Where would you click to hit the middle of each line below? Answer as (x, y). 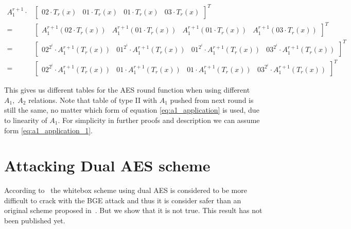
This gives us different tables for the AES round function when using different (127, 90)
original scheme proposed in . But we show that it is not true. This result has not (133, 210)
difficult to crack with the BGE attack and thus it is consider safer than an (123, 200)
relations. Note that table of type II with (93, 100)
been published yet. (35, 220)
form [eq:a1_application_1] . (48, 130)
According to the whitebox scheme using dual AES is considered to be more (126, 190)
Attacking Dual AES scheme (107, 165)
